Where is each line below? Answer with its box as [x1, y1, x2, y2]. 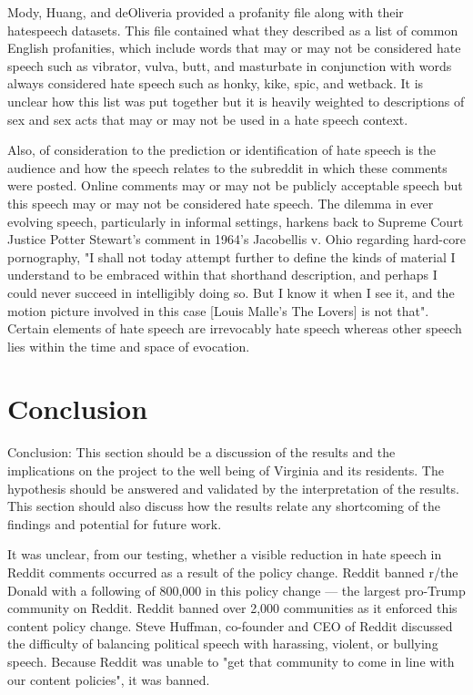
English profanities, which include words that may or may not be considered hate [7, 38, 461, 57]
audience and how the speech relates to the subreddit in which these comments [7, 158, 448, 177]
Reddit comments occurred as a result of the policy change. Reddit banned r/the [7, 562, 458, 581]
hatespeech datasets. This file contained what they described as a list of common [7, 20, 458, 39]
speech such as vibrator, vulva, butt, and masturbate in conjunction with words [7, 56, 452, 75]
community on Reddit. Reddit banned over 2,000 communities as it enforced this [7, 598, 458, 618]
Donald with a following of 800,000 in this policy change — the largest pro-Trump [7, 580, 466, 599]
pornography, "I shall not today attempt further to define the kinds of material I [7, 247, 456, 266]
